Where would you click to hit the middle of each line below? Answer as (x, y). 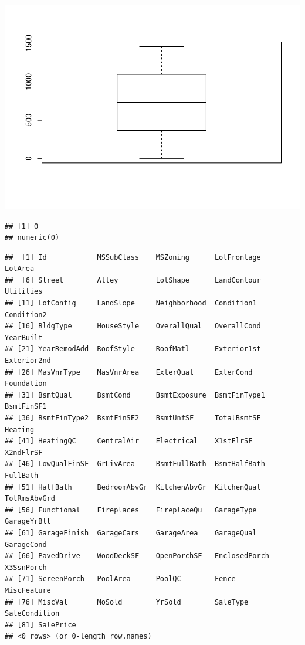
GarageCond (26, 544)
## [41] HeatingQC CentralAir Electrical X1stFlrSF (129, 441)
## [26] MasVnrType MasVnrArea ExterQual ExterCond (129, 372)
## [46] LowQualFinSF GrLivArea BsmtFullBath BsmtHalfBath (135, 464)
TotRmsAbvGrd (30, 499)
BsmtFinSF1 (26, 407)
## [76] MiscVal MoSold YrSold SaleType (127, 602)
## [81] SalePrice (40, 625)
